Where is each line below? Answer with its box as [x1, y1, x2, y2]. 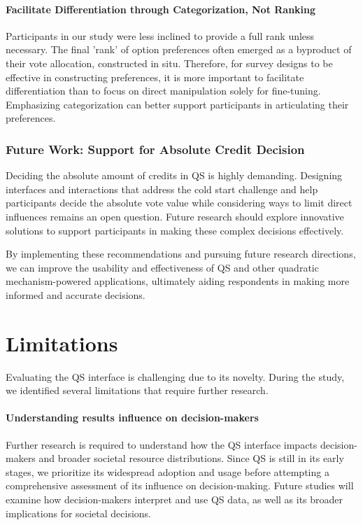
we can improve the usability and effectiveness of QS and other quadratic [6, 260, 319, 274]
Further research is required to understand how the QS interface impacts [6, 437, 318, 451]
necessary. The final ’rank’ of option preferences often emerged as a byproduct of [6, 42, 352, 57]
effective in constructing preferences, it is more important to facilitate [6, 69, 304, 84]
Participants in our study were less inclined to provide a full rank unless [6, 28, 315, 43]
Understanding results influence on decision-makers [6, 410, 259, 425]
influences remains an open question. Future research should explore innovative [6, 209, 344, 223]
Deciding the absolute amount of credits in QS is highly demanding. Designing [6, 168, 343, 183]
